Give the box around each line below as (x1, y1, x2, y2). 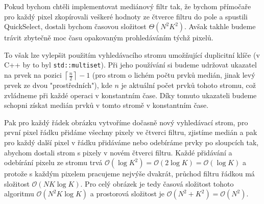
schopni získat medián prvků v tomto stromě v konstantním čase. (4, 100, 209, 110)
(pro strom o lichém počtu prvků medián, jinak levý (92, 70, 255, 80)
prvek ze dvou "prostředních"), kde (4, 80, 112, 90)
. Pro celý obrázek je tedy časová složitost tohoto (80, 178, 234, 189)
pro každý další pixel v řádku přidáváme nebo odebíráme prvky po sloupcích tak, (4, 137, 259, 147)
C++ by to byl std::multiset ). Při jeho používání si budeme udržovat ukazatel (4, 59, 257, 70)
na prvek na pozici (4, 70, 62, 80)
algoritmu (4, 188, 34, 199)
